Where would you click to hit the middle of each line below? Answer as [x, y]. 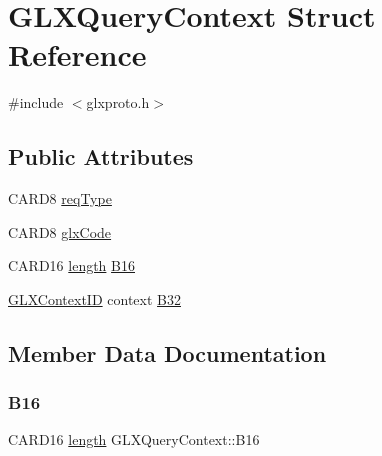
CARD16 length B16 [71, 265]
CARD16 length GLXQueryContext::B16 [134, 439]
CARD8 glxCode [60, 231]
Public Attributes [101, 156]
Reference [77, 54]
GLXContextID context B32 [94, 298]
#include [36, 102]
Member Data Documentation [167, 352]
